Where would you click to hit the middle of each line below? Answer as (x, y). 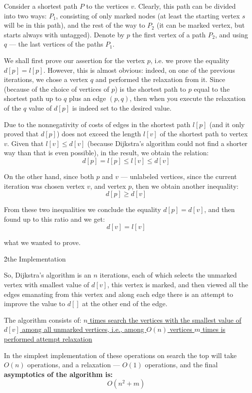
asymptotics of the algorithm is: (58, 374)
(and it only (227, 124)
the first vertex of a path (169, 34)
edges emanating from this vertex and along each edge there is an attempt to (119, 294)
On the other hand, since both (49, 176)
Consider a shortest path (41, 6)
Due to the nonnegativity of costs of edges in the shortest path (97, 124)
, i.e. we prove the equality (190, 60)
